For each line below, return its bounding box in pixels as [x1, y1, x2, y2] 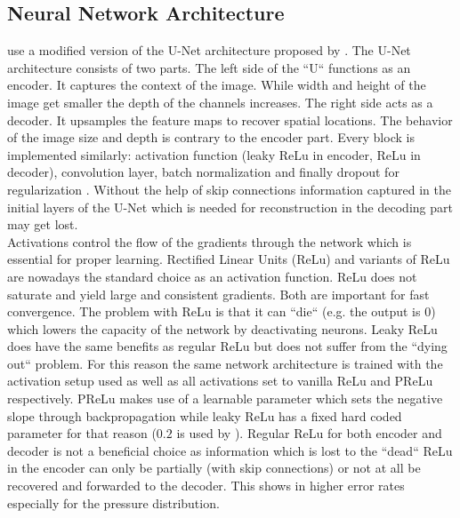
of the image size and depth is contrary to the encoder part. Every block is [7, 128, 415, 147]
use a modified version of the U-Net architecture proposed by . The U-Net [7, 41, 411, 60]
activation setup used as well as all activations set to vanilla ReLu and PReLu [7, 371, 433, 390]
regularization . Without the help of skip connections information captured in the [7, 179, 451, 198]
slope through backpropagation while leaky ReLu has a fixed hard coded [7, 406, 402, 425]
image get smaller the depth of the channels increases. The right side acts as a [7, 92, 433, 111]
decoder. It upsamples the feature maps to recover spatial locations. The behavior [7, 110, 453, 129]
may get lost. [7, 215, 78, 234]
